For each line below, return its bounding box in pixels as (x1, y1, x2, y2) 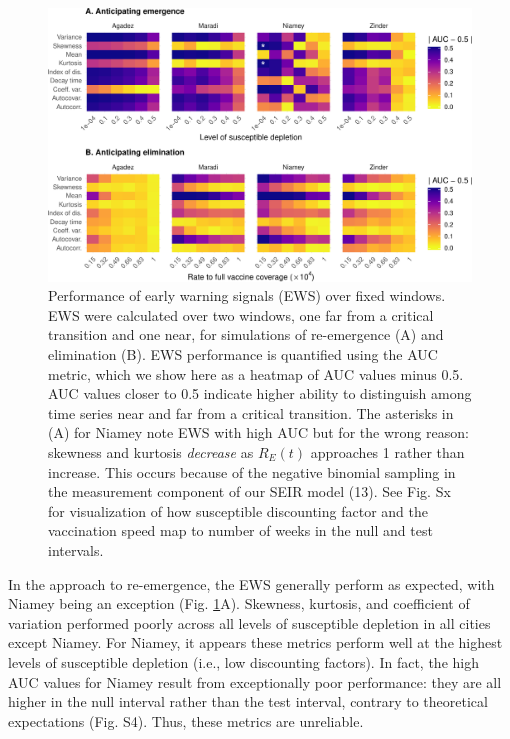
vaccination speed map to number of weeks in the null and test (48, 520, 433, 541)
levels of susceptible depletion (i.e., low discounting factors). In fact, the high (8, 651, 479, 672)
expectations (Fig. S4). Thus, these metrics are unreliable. (8, 710, 364, 731)
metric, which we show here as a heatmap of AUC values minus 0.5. (48, 363, 464, 384)
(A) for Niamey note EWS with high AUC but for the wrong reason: (48, 422, 469, 443)
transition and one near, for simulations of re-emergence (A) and (48, 324, 444, 345)
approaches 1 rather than (310, 442, 465, 463)
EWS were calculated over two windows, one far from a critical (48, 304, 434, 325)
